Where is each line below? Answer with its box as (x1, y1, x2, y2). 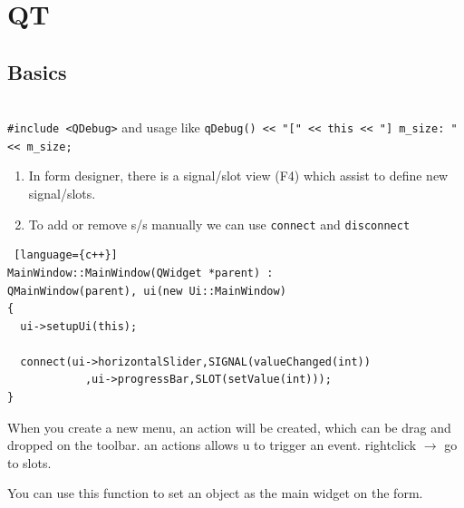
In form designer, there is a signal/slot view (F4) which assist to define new (28, 166, 449, 185)
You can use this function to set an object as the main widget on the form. (7, 484, 423, 503)
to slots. (7, 453, 52, 472)
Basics (7, 57, 67, 85)
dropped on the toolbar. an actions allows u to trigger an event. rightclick (7, 435, 417, 454)
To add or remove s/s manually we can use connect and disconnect (28, 214, 411, 233)
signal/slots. (28, 184, 96, 203)
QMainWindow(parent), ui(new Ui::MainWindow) (7, 284, 286, 298)
